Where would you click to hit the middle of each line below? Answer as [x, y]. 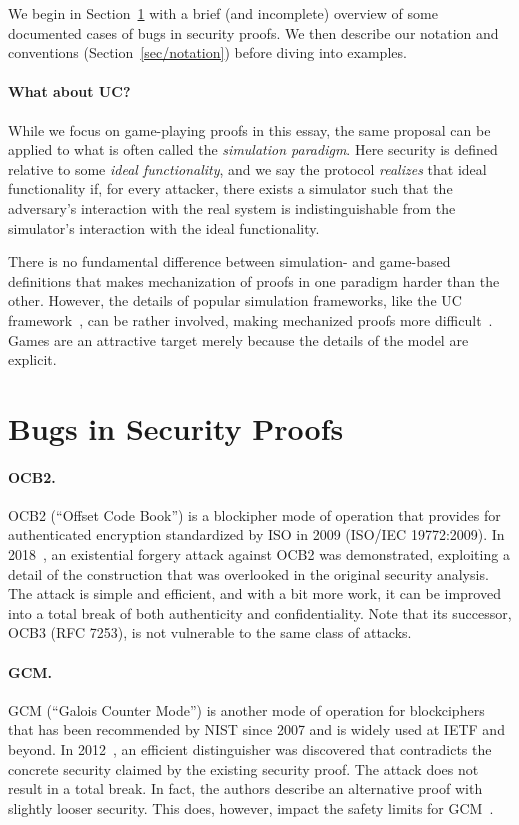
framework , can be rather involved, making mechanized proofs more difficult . [250, 319]
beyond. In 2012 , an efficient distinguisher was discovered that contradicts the [250, 749]
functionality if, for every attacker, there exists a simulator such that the [230, 188]
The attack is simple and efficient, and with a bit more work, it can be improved [254, 593]
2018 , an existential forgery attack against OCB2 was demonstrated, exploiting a [259, 554]
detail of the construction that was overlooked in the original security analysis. [248, 573]
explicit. [32, 359]
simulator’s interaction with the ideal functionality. [164, 227]
